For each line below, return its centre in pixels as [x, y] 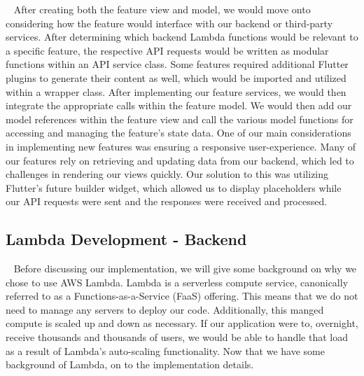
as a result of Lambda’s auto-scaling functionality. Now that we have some [165, 350]
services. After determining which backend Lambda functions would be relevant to [182, 37]
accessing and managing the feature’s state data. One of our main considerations [178, 133]
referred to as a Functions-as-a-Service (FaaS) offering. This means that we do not [182, 296]
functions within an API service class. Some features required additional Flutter [177, 64]
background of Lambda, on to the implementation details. [130, 364]
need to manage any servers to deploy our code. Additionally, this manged [165, 309]
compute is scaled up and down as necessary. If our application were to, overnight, [182, 323]
